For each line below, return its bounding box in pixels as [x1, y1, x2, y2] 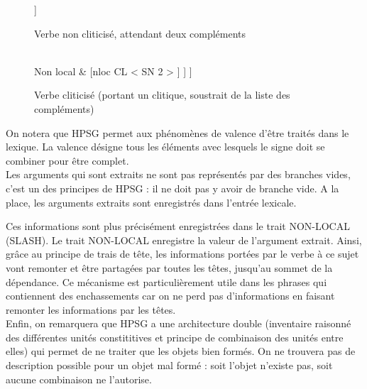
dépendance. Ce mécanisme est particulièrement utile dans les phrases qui [6, 274, 327, 289]
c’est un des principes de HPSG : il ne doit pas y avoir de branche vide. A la [6, 180, 339, 195]
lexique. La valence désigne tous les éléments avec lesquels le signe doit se [6, 139, 325, 154]
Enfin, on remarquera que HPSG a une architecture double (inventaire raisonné [6, 316, 351, 331]
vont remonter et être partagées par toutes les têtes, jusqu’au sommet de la [6, 260, 333, 275]
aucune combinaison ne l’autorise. [6, 371, 152, 386]
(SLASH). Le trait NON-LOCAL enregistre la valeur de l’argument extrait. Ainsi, [6, 232, 362, 247]
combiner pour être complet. [6, 153, 129, 168]
